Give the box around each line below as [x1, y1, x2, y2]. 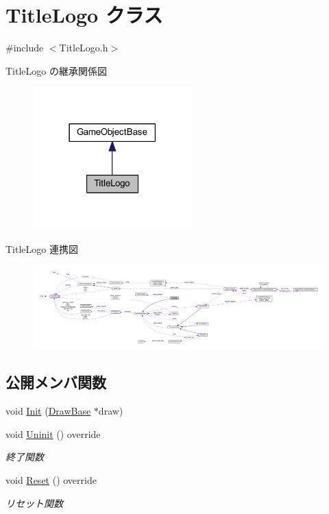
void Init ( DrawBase [5, 404, 91, 418]
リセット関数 [5, 495, 63, 510]
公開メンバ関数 [5, 371, 106, 393]
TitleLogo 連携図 [5, 241, 78, 256]
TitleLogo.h [59, 40, 108, 55]
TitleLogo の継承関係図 [5, 63, 107, 77]
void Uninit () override [5, 426, 101, 441]
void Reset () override [5, 472, 97, 487]
